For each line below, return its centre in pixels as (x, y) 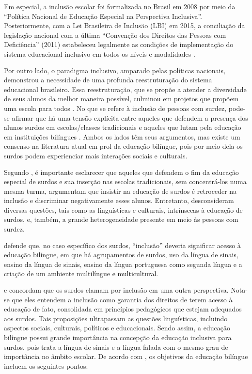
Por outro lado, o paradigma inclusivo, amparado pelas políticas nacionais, (115, 70)
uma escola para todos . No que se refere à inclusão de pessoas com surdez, (115, 108)
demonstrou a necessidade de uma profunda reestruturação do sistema (108, 80)
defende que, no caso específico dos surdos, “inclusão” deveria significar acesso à (122, 245)
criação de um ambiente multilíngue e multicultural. (81, 273)
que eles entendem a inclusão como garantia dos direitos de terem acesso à (122, 299)
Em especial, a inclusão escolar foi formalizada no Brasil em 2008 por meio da (120, 6)
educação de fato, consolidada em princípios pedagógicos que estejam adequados (123, 309)
